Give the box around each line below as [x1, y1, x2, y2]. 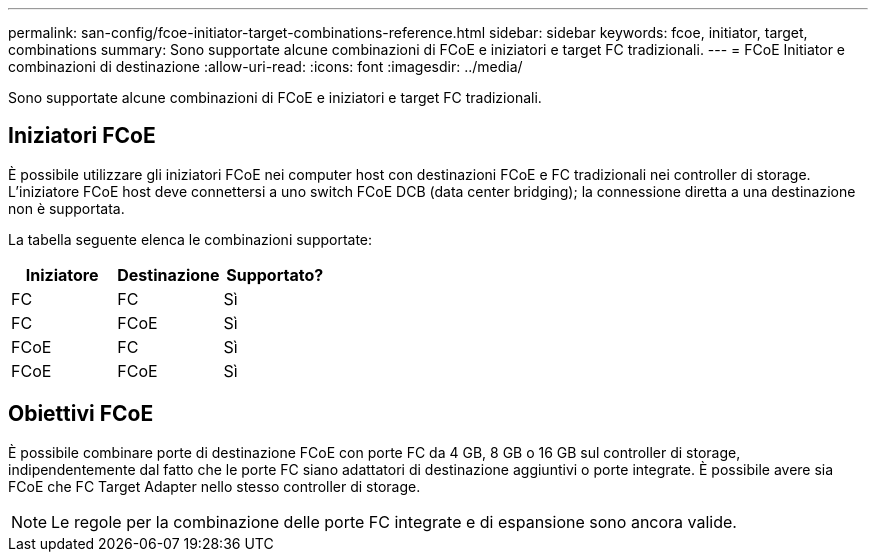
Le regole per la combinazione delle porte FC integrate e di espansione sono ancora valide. [51, 511, 737, 532]
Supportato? [226, 264, 324, 285]
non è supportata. [8, 199, 125, 217]
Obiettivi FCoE [8, 401, 154, 427]
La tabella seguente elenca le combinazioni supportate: [8, 230, 373, 248]
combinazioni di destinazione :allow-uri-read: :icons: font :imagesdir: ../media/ [8, 58, 523, 75]
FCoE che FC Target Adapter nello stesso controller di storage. [8, 477, 421, 495]
